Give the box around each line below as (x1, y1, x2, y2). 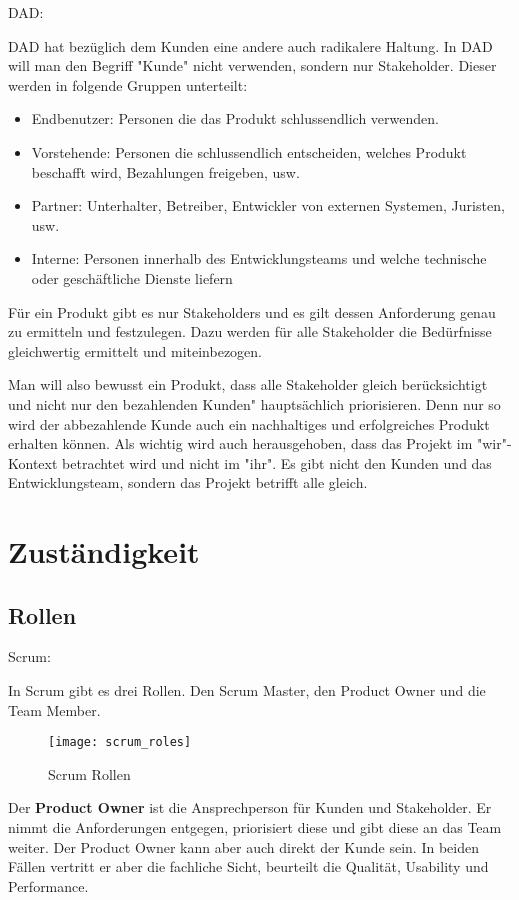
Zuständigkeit (8, 531, 200, 572)
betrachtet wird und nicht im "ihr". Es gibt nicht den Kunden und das (62, 452, 492, 473)
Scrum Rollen (48, 763, 131, 784)
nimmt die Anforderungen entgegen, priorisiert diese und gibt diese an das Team (8, 817, 502, 838)
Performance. (8, 875, 89, 896)
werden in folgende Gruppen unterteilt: (8, 74, 248, 95)
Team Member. (8, 699, 101, 720)
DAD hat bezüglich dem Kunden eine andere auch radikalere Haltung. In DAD (8, 35, 493, 56)
